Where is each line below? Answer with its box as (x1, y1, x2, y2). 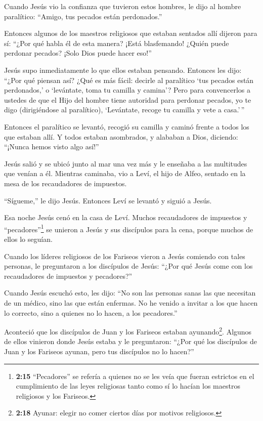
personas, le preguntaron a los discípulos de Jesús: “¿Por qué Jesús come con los (4, 261, 253, 271)
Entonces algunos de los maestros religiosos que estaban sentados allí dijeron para (4, 28, 257, 38)
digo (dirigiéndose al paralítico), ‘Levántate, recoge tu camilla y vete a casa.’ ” (4, 104, 245, 115)
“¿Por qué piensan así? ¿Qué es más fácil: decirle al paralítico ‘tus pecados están (4, 74, 254, 85)
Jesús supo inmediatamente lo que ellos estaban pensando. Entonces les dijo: (4, 64, 242, 75)
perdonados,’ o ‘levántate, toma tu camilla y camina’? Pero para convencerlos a (4, 85, 250, 95)
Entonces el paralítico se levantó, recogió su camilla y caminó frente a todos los (4, 121, 249, 132)
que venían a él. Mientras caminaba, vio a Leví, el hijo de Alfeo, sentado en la (4, 168, 246, 179)
